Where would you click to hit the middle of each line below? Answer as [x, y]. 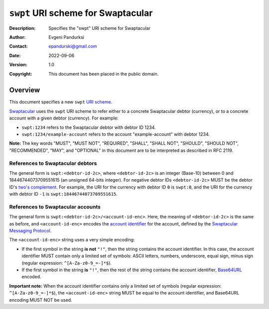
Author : [17, 37]
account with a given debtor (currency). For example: [64, 118]
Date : [15, 55]
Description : [22, 28]
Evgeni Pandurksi [67, 37]
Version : [18, 65]
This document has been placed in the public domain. [104, 74]
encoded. [32, 277]
